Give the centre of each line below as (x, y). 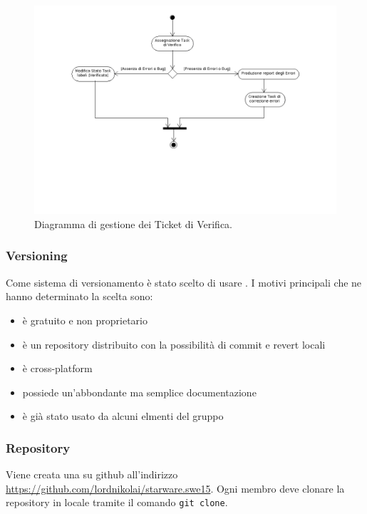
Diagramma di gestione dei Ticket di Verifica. (133, 223)
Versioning (37, 256)
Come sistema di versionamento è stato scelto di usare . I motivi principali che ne (184, 282)
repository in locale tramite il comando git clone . (117, 502)
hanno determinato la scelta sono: (79, 296)
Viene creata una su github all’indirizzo (92, 474)
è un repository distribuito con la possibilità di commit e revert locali (174, 344)
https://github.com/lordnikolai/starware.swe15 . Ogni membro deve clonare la (175, 488)
